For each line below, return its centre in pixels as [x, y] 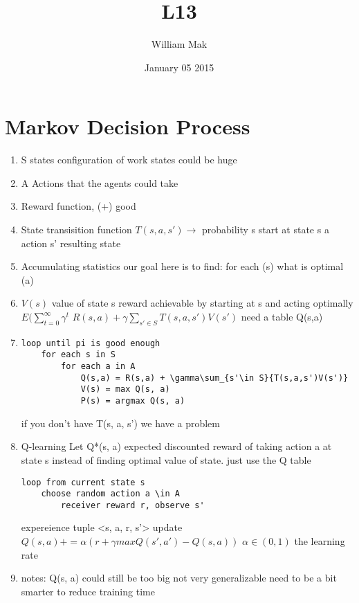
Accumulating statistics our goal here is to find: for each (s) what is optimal [182, 266]
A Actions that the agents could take [100, 182]
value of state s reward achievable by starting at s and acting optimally [202, 303]
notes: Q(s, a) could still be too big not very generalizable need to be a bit [179, 578]
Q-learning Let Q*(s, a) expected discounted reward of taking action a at [176, 446]
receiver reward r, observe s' [133, 505]
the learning [320, 541]
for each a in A [98, 367]
